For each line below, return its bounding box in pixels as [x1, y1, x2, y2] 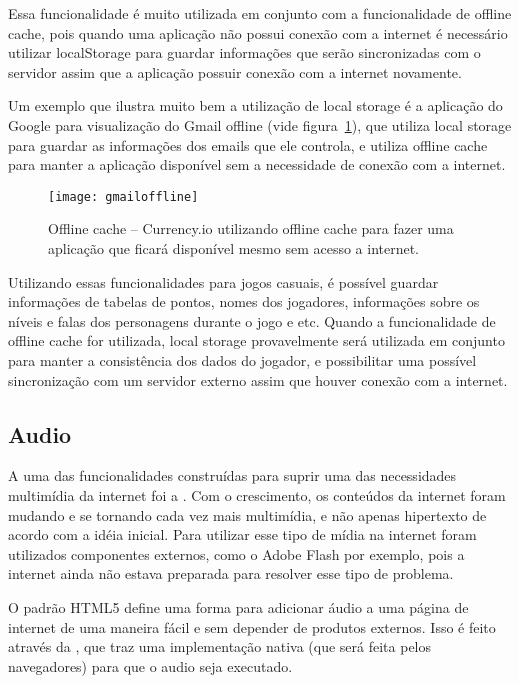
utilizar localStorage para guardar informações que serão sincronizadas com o [8, 42, 481, 63]
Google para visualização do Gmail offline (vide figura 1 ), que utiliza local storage [8, 114, 512, 135]
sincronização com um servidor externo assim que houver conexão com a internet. [8, 369, 508, 390]
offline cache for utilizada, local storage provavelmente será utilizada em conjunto [8, 330, 505, 351]
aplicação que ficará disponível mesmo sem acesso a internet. [48, 238, 420, 258]
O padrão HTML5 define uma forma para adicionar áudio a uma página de [8, 596, 469, 617]
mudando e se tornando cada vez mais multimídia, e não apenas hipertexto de [8, 504, 487, 525]
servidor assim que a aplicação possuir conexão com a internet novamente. [8, 61, 462, 82]
